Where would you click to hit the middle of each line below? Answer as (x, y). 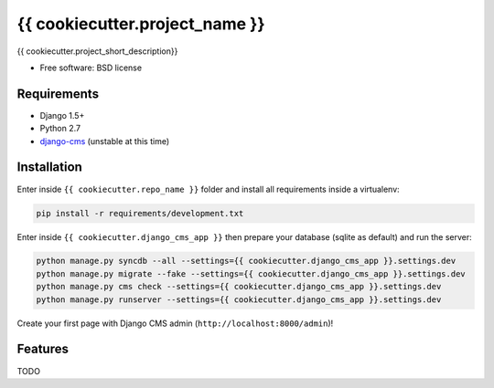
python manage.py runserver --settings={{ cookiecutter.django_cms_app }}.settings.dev (239, 299)
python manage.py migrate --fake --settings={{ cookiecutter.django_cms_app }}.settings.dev (251, 273)
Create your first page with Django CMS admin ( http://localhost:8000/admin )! (175, 323)
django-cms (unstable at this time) (105, 141)
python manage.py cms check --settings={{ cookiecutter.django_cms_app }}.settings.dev (239, 287)
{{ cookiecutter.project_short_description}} (97, 51)
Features (43, 349)
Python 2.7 (60, 129)
